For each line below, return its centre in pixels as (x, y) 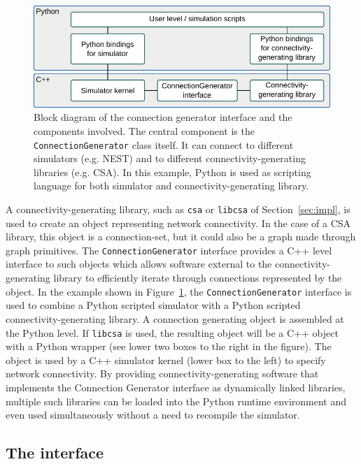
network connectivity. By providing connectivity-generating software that (162, 374)
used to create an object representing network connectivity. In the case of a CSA (178, 223)
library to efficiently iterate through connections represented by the (198, 278)
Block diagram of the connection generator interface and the (163, 117)
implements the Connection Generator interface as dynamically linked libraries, (176, 387)
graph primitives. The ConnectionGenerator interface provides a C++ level (169, 250)
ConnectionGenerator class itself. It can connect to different (164, 144)
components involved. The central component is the (144, 130)
